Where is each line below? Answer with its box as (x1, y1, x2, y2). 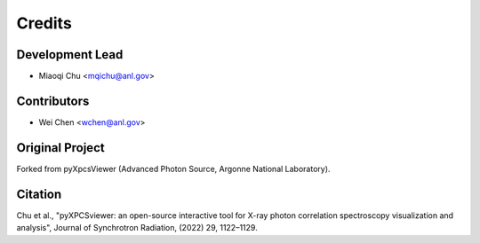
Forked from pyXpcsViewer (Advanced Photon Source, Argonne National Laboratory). (16, 163, 331, 174)
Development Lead (16, 47, 124, 62)
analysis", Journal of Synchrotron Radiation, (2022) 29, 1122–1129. (16, 223, 258, 233)
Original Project (16, 140, 106, 155)
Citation (16, 186, 62, 201)
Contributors (16, 93, 90, 108)
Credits (16, 13, 73, 33)
